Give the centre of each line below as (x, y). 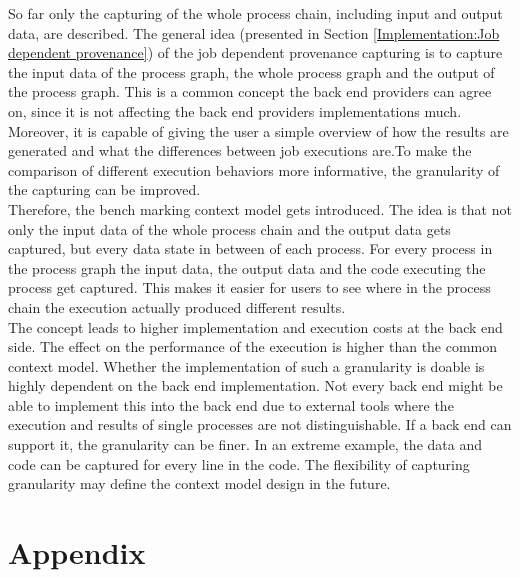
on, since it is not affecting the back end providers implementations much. (235, 110)
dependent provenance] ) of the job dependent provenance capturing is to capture (255, 52)
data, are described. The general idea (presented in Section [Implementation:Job (254, 32)
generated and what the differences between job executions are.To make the (240, 150)
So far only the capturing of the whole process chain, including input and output (255, 13)
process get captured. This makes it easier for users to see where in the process (249, 287)
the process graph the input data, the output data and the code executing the (247, 267)
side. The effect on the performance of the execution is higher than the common (253, 346)
